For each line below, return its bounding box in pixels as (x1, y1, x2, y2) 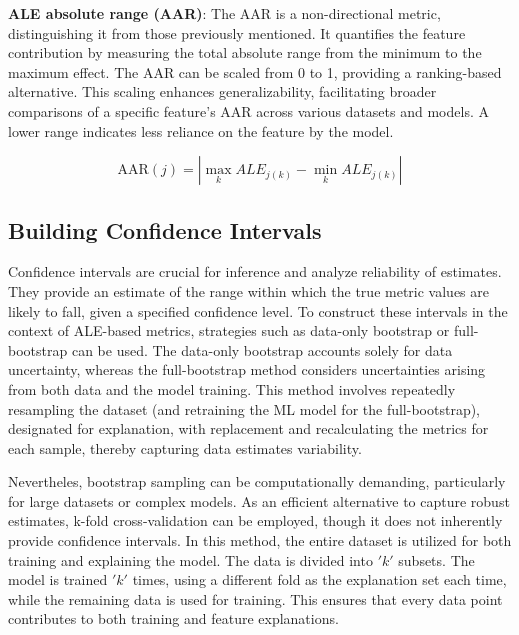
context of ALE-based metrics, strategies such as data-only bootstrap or (8, 320, 450, 341)
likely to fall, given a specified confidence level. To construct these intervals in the (8, 300, 508, 321)
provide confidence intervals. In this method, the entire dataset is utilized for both (8, 530, 512, 551)
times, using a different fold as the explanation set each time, (132, 569, 507, 590)
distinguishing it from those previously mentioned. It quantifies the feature (8, 22, 466, 43)
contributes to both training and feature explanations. (8, 608, 339, 629)
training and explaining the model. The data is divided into (8, 549, 373, 570)
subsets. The (398, 549, 475, 570)
